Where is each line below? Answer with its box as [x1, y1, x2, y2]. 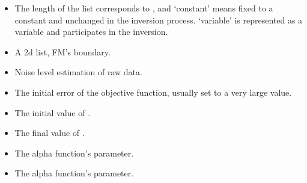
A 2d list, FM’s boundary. [14, 45, 111, 58]
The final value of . [14, 126, 85, 139]
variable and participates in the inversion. [14, 25, 168, 38]
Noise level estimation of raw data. [14, 66, 142, 78]
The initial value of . [14, 106, 91, 119]
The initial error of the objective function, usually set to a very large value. [14, 85, 292, 98]
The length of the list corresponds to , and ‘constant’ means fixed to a [14, 2, 273, 14]
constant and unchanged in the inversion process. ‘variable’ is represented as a [14, 13, 303, 26]
